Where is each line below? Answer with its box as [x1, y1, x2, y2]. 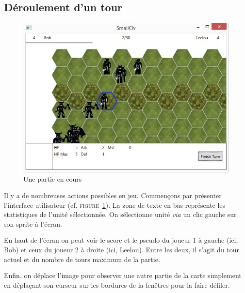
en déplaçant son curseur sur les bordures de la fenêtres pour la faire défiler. [4, 279, 230, 290]
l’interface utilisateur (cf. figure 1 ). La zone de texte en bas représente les [4, 200, 226, 210]
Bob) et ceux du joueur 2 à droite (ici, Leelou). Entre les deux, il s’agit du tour [4, 245, 240, 255]
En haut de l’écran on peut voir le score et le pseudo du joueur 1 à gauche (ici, [4, 235, 238, 245]
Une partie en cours [23, 174, 82, 184]
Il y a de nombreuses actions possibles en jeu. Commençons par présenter [4, 190, 222, 200]
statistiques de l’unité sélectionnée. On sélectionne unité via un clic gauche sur [4, 209, 237, 219]
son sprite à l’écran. [4, 218, 63, 229]
